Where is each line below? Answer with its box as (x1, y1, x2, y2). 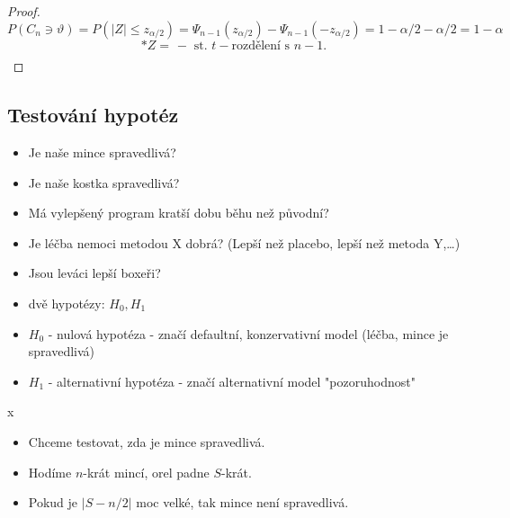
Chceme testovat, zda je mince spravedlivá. (28, 432, 265, 451)
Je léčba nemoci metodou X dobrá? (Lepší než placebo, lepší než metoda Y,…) (28, 233, 461, 252)
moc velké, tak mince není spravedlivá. (136, 493, 349, 512)
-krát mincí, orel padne (83, 462, 210, 481)
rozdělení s (231, 39, 291, 52)
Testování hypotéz (7, 101, 179, 129)
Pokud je (28, 493, 78, 512)
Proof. (7, 2, 40, 20)
